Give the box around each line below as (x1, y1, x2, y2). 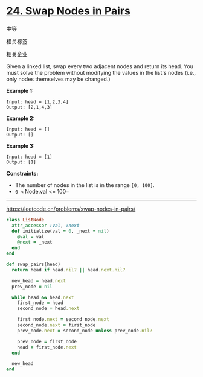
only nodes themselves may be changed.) (6, 75, 111, 83)
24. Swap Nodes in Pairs (6, 4, 131, 18)
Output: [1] (6, 159, 36, 165)
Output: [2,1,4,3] (6, 104, 53, 110)
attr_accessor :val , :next (11, 222, 80, 229)
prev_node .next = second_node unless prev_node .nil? (17, 328, 153, 334)
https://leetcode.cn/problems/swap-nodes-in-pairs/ (6, 205, 136, 212)
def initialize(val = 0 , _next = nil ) (11, 228, 110, 234)
